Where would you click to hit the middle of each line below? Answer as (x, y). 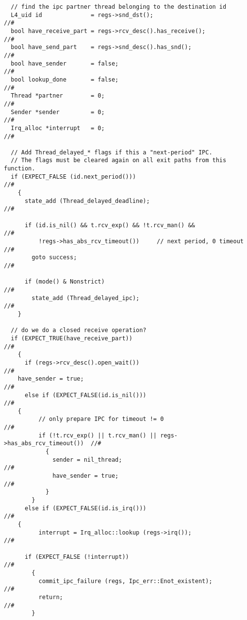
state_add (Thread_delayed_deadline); (87, 201)
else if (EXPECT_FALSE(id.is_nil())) (85, 395)
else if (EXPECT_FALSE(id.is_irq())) (85, 508)
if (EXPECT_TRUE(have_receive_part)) (72, 338)
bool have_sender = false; (65, 63)
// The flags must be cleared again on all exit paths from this (119, 160)
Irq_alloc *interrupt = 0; (58, 128)
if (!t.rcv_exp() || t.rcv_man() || (98, 435)
